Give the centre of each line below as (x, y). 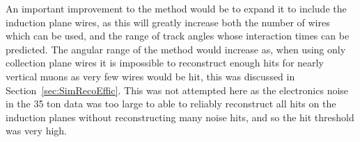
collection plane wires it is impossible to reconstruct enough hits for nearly (165, 63)
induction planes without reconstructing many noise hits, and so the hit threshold (180, 117)
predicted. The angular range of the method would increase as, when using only (176, 49)
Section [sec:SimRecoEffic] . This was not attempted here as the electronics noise (177, 90)
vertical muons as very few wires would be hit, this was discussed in (150, 76)
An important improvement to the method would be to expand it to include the (176, 8)
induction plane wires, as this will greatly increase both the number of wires (168, 22)
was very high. (37, 131)
